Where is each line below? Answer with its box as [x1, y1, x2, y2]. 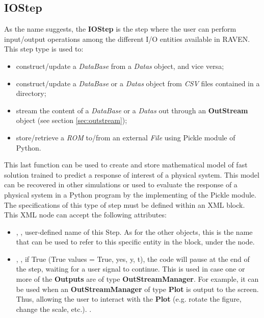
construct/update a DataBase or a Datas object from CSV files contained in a [16, 78, 260, 88]
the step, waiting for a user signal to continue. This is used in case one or [16, 263, 245, 274]
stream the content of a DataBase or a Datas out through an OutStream [16, 105, 248, 115]
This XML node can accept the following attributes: [4, 209, 167, 220]
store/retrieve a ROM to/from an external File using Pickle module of [16, 132, 235, 142]
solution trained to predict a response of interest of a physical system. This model [4, 169, 259, 180]
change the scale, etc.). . [16, 303, 92, 314]
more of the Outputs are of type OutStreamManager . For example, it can [16, 274, 259, 284]
